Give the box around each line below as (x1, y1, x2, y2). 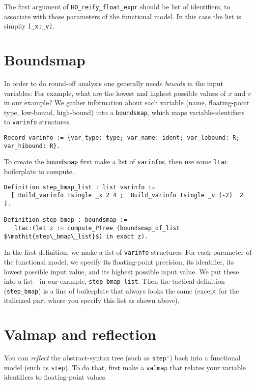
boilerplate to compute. (4, 166, 74, 177)
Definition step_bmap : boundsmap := (4, 216, 127, 224)
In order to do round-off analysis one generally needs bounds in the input (4, 78, 224, 89)
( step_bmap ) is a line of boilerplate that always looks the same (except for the (4, 285, 239, 296)
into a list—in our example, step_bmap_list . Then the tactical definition (4, 276, 225, 286)
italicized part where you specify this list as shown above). (4, 295, 180, 305)
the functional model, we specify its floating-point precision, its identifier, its (4, 256, 234, 267)
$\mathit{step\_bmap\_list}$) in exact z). (4, 233, 148, 240)
